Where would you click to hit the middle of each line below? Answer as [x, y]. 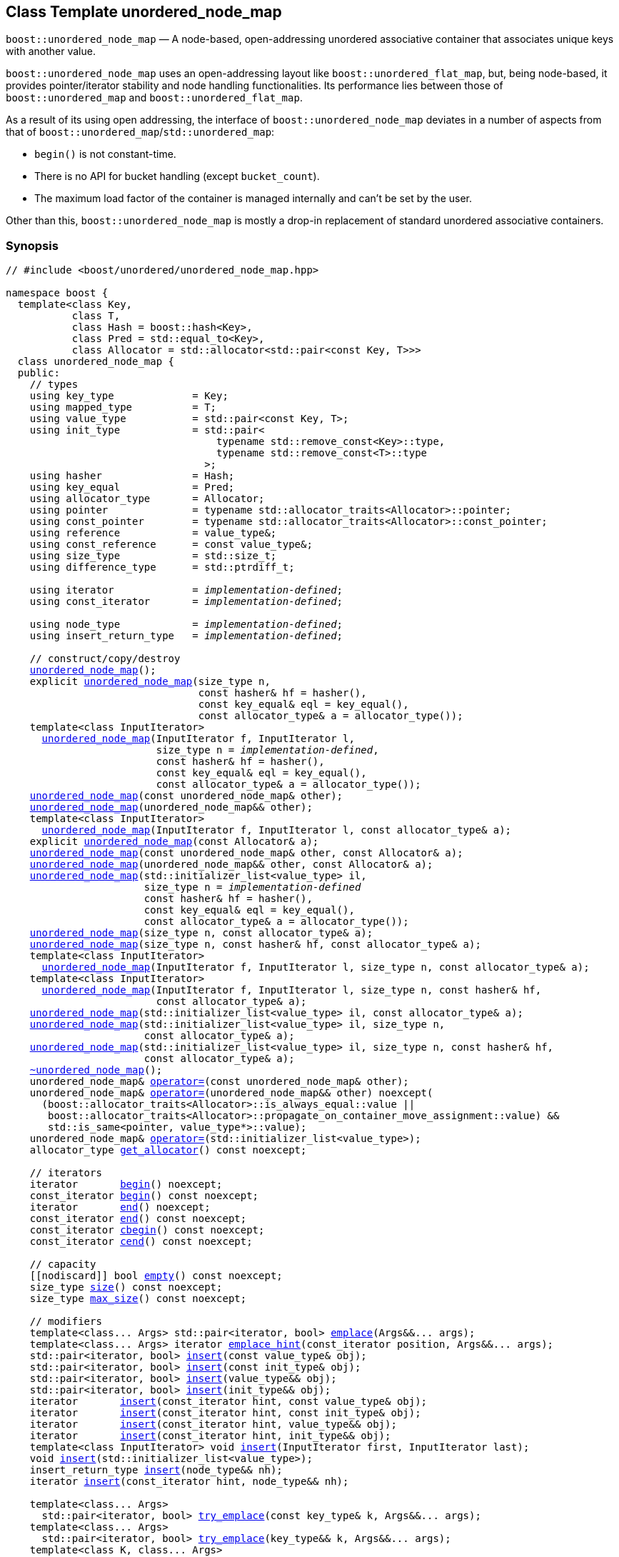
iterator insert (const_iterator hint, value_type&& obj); [213, 1425]
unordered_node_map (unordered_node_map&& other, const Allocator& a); [231, 865]
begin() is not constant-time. [105, 154]
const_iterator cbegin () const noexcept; [147, 1230]
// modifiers [66, 1322]
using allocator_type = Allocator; [147, 499]
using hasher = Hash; [132, 476]
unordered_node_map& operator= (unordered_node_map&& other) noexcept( [231, 1093]
